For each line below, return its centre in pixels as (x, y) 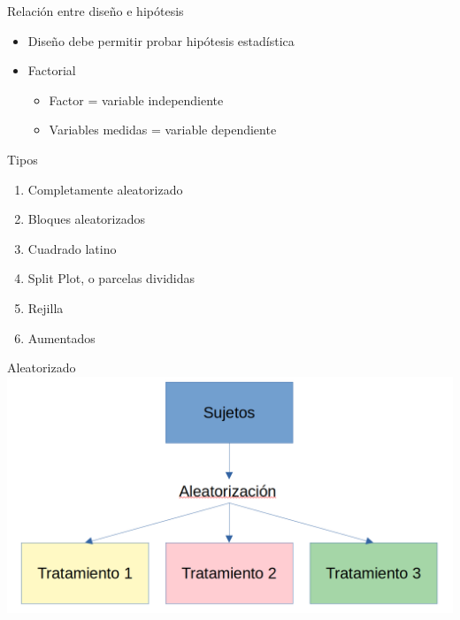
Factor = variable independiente (136, 100)
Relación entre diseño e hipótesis (96, 11)
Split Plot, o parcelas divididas (111, 278)
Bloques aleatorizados (87, 219)
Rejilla (46, 307)
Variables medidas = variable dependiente (163, 130)
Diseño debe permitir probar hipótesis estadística (161, 40)
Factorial (52, 70)
